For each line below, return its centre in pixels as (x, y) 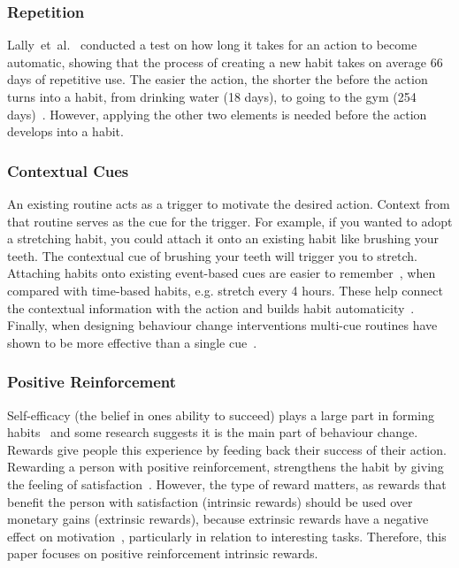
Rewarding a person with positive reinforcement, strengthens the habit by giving (226, 467)
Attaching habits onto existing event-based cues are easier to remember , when (222, 273)
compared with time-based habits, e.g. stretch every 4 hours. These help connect (225, 290)
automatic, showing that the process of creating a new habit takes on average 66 (225, 61)
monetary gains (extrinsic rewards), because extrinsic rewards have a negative (218, 519)
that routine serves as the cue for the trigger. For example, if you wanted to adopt (230, 221)
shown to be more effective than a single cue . (132, 342)
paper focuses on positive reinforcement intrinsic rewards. (163, 553)
